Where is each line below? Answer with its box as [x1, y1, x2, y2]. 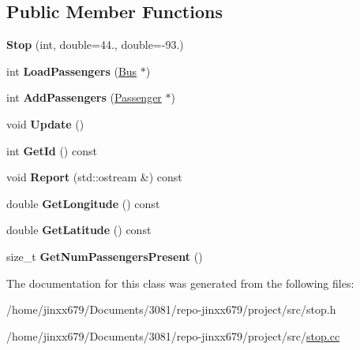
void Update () [6, 115, 84, 132]
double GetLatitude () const [6, 222, 152, 238]
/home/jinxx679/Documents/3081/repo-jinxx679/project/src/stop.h [6, 301, 336, 318]
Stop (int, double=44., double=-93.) [6, 36, 184, 53]
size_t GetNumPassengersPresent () [6, 248, 203, 264]
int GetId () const [6, 142, 97, 158]
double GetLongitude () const [6, 195, 160, 211]
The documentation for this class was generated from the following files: [6, 274, 354, 291]
